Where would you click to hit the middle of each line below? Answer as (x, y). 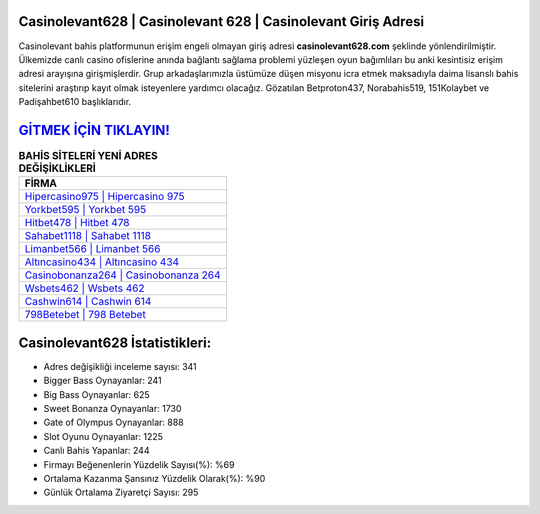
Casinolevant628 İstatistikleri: (115, 342)
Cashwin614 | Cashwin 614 (88, 302)
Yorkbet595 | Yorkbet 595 (85, 210)
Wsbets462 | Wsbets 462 (84, 288)
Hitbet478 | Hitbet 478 (77, 223)
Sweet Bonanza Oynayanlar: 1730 (112, 409)
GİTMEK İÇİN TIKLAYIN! (94, 130)
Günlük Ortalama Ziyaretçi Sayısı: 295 (121, 492)
